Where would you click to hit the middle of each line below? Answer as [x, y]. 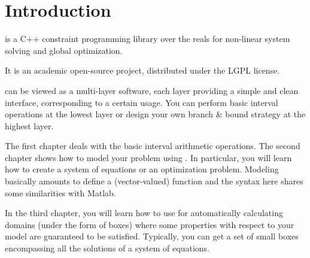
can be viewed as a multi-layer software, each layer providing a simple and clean [152, 90]
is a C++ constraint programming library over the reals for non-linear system [148, 39]
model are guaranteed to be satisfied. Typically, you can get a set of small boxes [152, 236]
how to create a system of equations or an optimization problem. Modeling [142, 169]
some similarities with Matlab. [60, 192]
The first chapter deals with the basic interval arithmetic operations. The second [153, 146]
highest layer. [29, 125]
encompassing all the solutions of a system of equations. [107, 248]
